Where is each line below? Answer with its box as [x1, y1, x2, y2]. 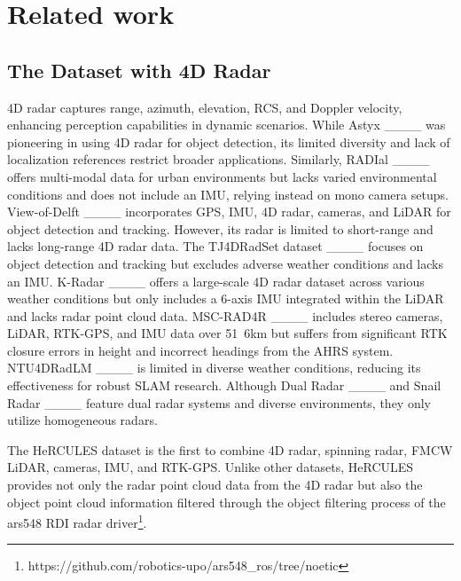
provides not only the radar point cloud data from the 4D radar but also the [7, 475, 423, 494]
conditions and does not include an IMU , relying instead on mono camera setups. [7, 185, 449, 203]
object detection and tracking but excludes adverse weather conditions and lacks [7, 254, 443, 272]
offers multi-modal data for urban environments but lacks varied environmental [7, 167, 437, 185]
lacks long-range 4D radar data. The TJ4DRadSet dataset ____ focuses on [7, 237, 424, 255]
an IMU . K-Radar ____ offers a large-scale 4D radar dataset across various [7, 271, 425, 290]
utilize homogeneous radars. [7, 411, 158, 429]
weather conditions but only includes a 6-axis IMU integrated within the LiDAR [7, 289, 444, 308]
